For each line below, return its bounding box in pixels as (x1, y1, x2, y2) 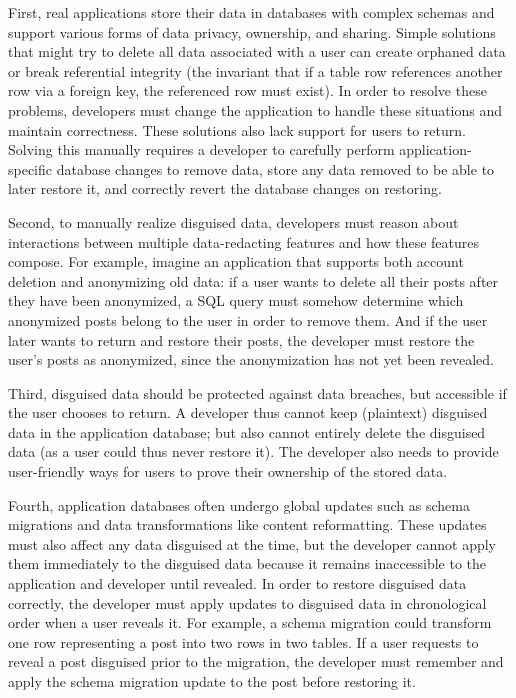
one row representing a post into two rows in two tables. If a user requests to (8, 631, 479, 652)
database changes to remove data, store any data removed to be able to (56, 158, 495, 179)
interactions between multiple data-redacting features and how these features (8, 231, 480, 252)
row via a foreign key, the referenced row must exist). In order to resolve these (8, 80, 487, 101)
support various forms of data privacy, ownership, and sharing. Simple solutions (8, 21, 496, 42)
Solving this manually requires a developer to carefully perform (8, 139, 395, 160)
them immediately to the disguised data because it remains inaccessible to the (8, 553, 487, 574)
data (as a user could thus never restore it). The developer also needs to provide (8, 441, 499, 462)
